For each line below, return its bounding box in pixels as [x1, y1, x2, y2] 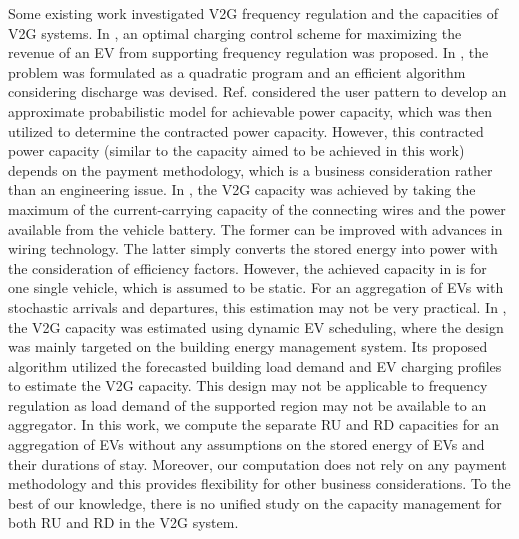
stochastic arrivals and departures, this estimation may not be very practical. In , [8, 296, 507, 317]
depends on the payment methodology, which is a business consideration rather [8, 159, 493, 180]
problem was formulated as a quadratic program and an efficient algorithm [8, 61, 466, 82]
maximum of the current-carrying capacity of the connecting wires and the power [8, 198, 506, 219]
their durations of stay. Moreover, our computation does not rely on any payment [8, 453, 507, 474]
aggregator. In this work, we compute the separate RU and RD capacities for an [8, 414, 499, 435]
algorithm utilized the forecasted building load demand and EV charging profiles [8, 355, 502, 376]
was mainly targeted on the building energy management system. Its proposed [8, 336, 488, 357]
